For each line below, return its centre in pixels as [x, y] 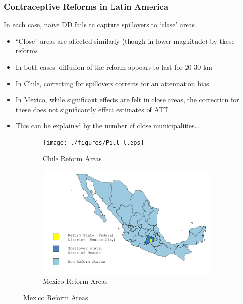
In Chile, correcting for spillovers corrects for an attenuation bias [112, 83]
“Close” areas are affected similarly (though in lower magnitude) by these [125, 41]
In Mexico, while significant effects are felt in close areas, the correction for [127, 100]
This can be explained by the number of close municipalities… [107, 125]
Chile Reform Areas [72, 158]
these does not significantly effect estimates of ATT [92, 109]
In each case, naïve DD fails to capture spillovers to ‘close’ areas [100, 25]
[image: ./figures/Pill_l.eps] [93, 142]
